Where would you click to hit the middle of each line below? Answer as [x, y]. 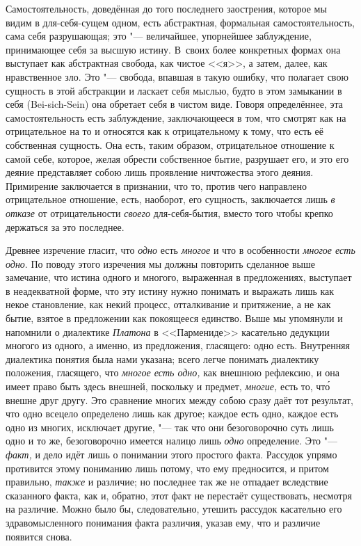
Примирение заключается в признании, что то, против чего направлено [157, 185]
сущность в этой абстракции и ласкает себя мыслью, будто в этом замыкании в [174, 90]
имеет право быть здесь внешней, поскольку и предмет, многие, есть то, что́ [168, 386]
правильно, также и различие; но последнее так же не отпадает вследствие [167, 482]
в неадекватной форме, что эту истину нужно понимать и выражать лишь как [170, 290]
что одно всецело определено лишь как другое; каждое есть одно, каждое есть [172, 413]
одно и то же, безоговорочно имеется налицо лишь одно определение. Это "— [171, 441]
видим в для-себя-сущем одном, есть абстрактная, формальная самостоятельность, [180, 22]
